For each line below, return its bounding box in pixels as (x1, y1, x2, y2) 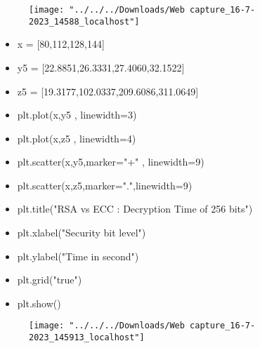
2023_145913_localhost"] (29, 333, 145, 343)
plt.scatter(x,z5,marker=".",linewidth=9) (17, 178, 193, 192)
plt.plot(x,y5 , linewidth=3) (17, 107, 137, 122)
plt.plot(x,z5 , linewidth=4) (17, 130, 136, 145)
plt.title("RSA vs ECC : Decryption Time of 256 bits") (17, 201, 253, 216)
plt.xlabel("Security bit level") (17, 225, 146, 240)
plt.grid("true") (17, 272, 82, 287)
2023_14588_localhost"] (29, 16, 140, 27)
